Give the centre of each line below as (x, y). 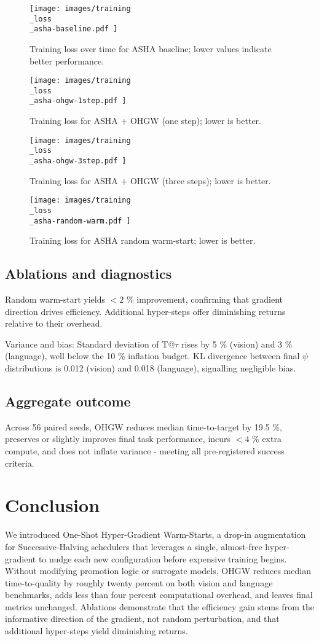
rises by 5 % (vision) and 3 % (237, 344)
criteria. (20, 463)
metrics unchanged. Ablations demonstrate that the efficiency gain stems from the (159, 606)
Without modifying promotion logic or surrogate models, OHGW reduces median (158, 571)
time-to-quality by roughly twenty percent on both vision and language (139, 582)
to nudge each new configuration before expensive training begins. (163, 558)
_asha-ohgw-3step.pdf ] (78, 161)
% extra (267, 439)
